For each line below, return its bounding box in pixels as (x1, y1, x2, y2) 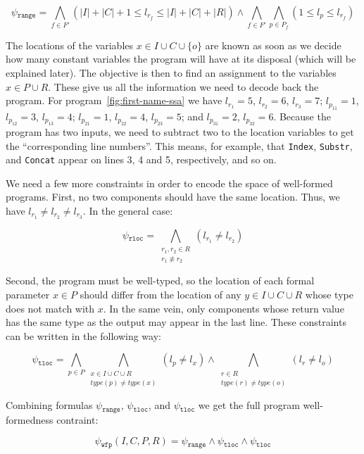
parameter (6, 287, 50, 302)
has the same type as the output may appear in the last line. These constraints (6, 315, 346, 329)
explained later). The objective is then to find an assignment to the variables (6, 65, 337, 80)
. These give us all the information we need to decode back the (48, 79, 319, 94)
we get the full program (198, 398, 300, 412)
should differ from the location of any (80, 287, 241, 302)
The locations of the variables (6, 37, 134, 52)
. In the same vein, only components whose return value (103, 301, 344, 315)
